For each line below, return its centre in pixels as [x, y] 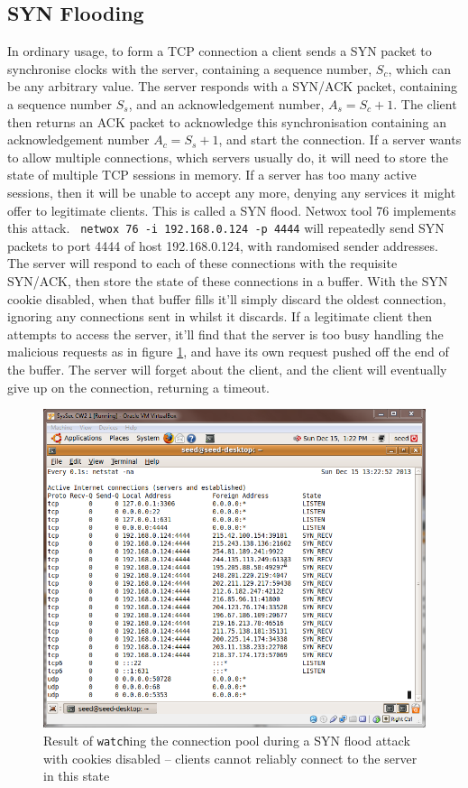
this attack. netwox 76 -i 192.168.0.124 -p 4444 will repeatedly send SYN [226, 228]
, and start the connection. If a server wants [340, 139]
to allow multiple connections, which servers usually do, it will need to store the [228, 157]
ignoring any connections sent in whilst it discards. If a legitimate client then [220, 316]
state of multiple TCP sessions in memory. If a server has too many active [212, 175]
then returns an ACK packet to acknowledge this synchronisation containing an [227, 121]
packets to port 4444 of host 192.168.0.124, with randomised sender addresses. [223, 245]
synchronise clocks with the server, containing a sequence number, [190, 68]
